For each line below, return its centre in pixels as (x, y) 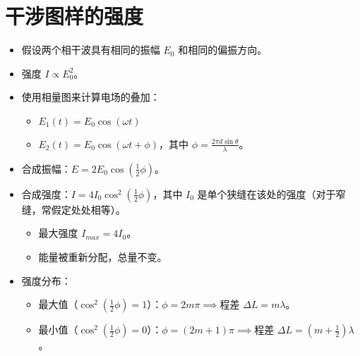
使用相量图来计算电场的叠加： (91, 97)
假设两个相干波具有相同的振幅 (91, 50)
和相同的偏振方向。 (223, 50)
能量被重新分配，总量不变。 (103, 256)
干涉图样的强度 (74, 16)
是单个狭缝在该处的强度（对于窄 (271, 194)
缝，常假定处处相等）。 (73, 209)
